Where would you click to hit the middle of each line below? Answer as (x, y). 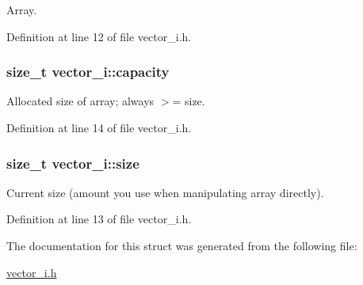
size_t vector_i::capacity (88, 72)
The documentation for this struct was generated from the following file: (182, 245)
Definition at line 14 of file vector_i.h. (99, 127)
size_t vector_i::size (73, 163)
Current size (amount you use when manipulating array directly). (165, 192)
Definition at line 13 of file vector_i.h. (99, 219)
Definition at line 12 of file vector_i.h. (99, 36)
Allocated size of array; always (80, 101)
